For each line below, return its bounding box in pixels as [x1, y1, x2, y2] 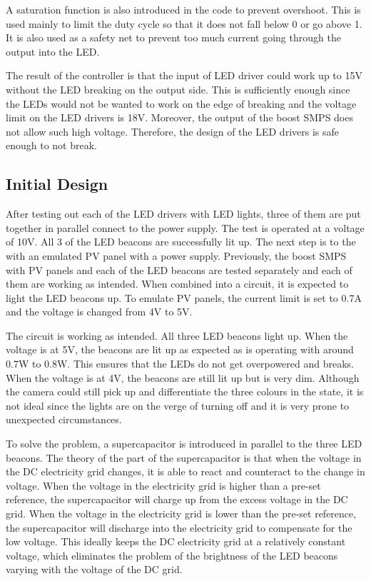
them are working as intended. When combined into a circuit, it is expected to [6, 276, 349, 291]
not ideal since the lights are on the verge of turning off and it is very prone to [6, 398, 350, 413]
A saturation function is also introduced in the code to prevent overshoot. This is [6, 2, 361, 16]
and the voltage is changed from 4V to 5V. [6, 304, 193, 319]
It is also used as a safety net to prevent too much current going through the [6, 30, 341, 45]
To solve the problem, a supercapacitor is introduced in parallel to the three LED [6, 436, 362, 451]
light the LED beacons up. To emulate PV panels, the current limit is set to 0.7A [6, 290, 362, 305]
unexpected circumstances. [6, 412, 122, 427]
